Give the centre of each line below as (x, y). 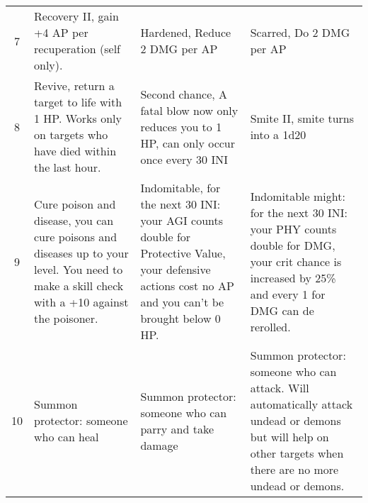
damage (159, 445)
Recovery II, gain (76, 16)
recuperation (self (77, 49)
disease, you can (74, 220)
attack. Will (280, 388)
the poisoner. (66, 318)
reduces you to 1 (181, 126)
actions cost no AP (187, 286)
